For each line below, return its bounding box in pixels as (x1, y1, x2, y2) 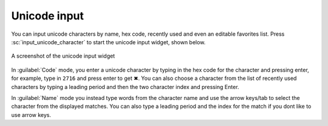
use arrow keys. (11, 111, 52, 118)
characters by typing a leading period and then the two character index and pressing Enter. (11, 83, 239, 90)
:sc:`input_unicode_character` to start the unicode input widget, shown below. (11, 38, 206, 45)
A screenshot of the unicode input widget (11, 52, 115, 60)
